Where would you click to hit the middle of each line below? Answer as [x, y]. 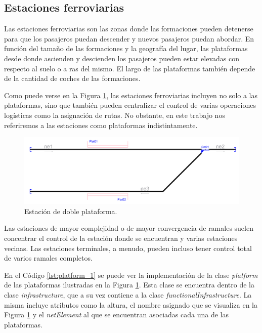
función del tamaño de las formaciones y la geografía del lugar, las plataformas [126, 48]
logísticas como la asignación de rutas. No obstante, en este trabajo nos [115, 115]
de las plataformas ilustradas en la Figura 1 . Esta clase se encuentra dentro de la [129, 285]
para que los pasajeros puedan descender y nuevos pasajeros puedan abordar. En [129, 38]
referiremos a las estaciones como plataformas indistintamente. [101, 125]
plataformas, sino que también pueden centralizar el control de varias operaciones [130, 105]
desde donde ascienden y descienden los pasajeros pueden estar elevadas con [122, 58]
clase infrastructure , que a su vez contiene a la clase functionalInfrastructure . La [128, 294]
